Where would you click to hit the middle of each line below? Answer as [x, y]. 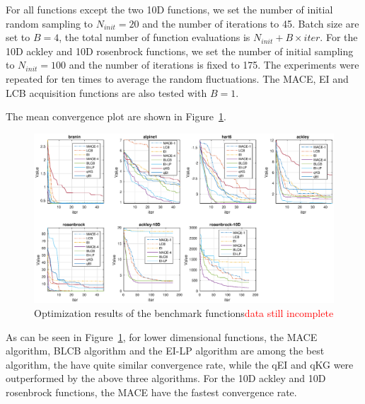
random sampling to [50, 23]
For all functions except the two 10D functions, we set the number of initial [169, 9]
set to [18, 37]
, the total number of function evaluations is [155, 37]
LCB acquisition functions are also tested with [106, 92]
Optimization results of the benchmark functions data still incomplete [184, 313]
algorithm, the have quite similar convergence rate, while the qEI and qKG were [180, 364]
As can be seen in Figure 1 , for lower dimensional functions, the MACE [162, 336]
